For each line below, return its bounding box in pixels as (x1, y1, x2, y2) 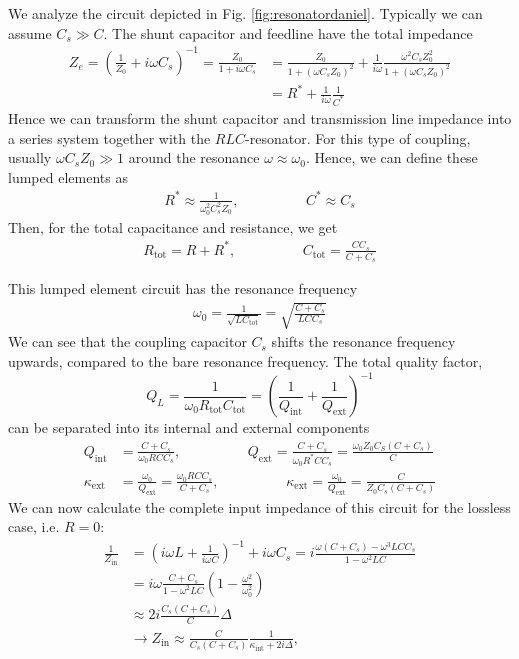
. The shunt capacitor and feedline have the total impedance (103, 22, 473, 43)
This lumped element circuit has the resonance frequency (8, 278, 358, 299)
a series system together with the (8, 127, 211, 148)
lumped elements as (8, 166, 128, 187)
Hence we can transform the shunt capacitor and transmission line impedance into (8, 108, 512, 128)
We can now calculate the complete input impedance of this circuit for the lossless (8, 496, 511, 517)
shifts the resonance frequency (271, 331, 456, 352)
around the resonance (128, 147, 260, 168)
